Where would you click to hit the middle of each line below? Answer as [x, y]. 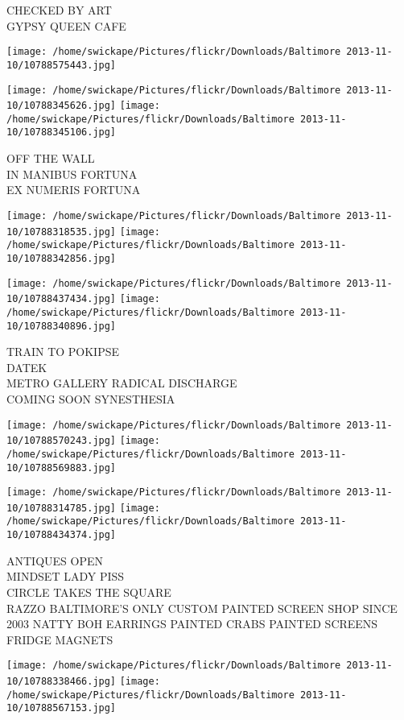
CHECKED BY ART [59, 10]
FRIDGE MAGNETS [60, 639]
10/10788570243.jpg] [62, 441]
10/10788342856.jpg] [62, 258]
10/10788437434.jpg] [62, 299]
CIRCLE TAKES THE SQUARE [89, 592]
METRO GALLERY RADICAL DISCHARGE [122, 383]
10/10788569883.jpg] [62, 468]
